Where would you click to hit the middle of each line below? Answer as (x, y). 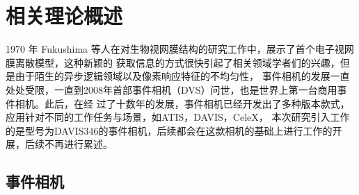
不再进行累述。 (78, 144)
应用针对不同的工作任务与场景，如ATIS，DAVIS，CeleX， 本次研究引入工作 (178, 117)
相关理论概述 (64, 16)
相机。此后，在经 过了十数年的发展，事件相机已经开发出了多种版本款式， (182, 103)
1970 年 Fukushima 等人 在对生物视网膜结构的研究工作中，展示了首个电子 (170, 49)
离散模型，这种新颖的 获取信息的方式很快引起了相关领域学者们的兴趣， (177, 62)
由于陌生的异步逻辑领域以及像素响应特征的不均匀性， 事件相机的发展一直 (182, 76)
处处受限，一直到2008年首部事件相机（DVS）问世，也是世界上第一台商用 (171, 89)
